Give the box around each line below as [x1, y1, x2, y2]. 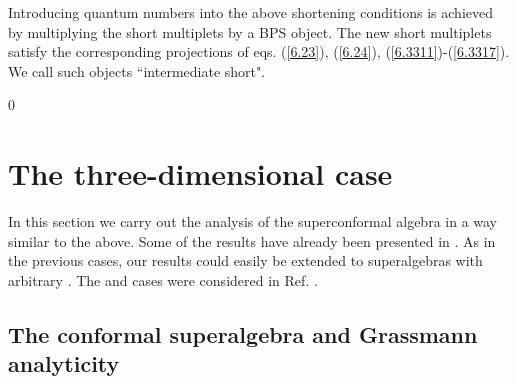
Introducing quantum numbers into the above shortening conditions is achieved [8, 2, 494, 22]
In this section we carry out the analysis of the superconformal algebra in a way [8, 211, 498, 232]
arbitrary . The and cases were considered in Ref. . [8, 269, 318, 290]
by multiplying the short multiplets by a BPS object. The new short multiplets [8, 21, 492, 42]
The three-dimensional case [8, 153, 393, 194]
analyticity [8, 348, 120, 379]
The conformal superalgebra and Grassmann [8, 318, 478, 349]
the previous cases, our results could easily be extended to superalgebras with [8, 250, 483, 271]
